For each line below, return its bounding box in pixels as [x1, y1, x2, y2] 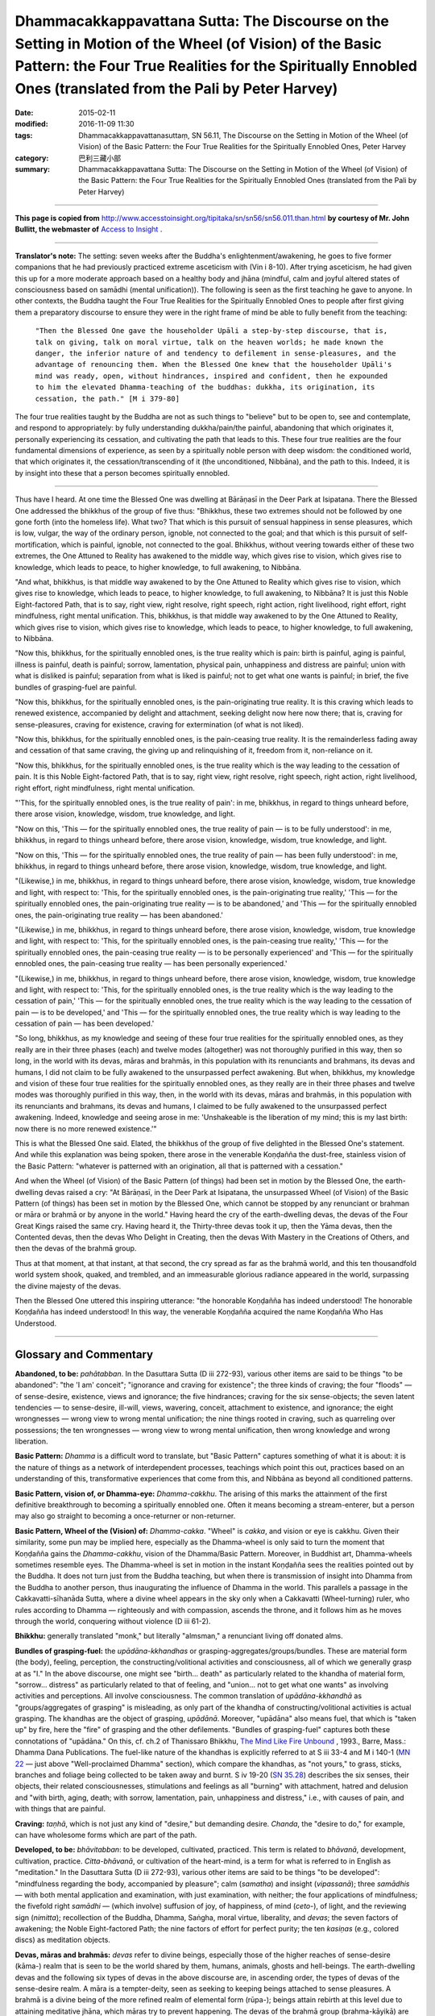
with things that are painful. [14, 1804, 106, 1814]
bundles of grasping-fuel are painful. [14, 682, 137, 692]
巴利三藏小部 [78, 153, 121, 163]
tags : [14, 130, 33, 140]
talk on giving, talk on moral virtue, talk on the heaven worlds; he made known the [35, 337, 384, 347]
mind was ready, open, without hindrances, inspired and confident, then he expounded [35, 371, 388, 381]
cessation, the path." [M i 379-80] [35, 394, 180, 403]
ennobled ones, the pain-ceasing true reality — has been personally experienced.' [14, 959, 288, 968]
